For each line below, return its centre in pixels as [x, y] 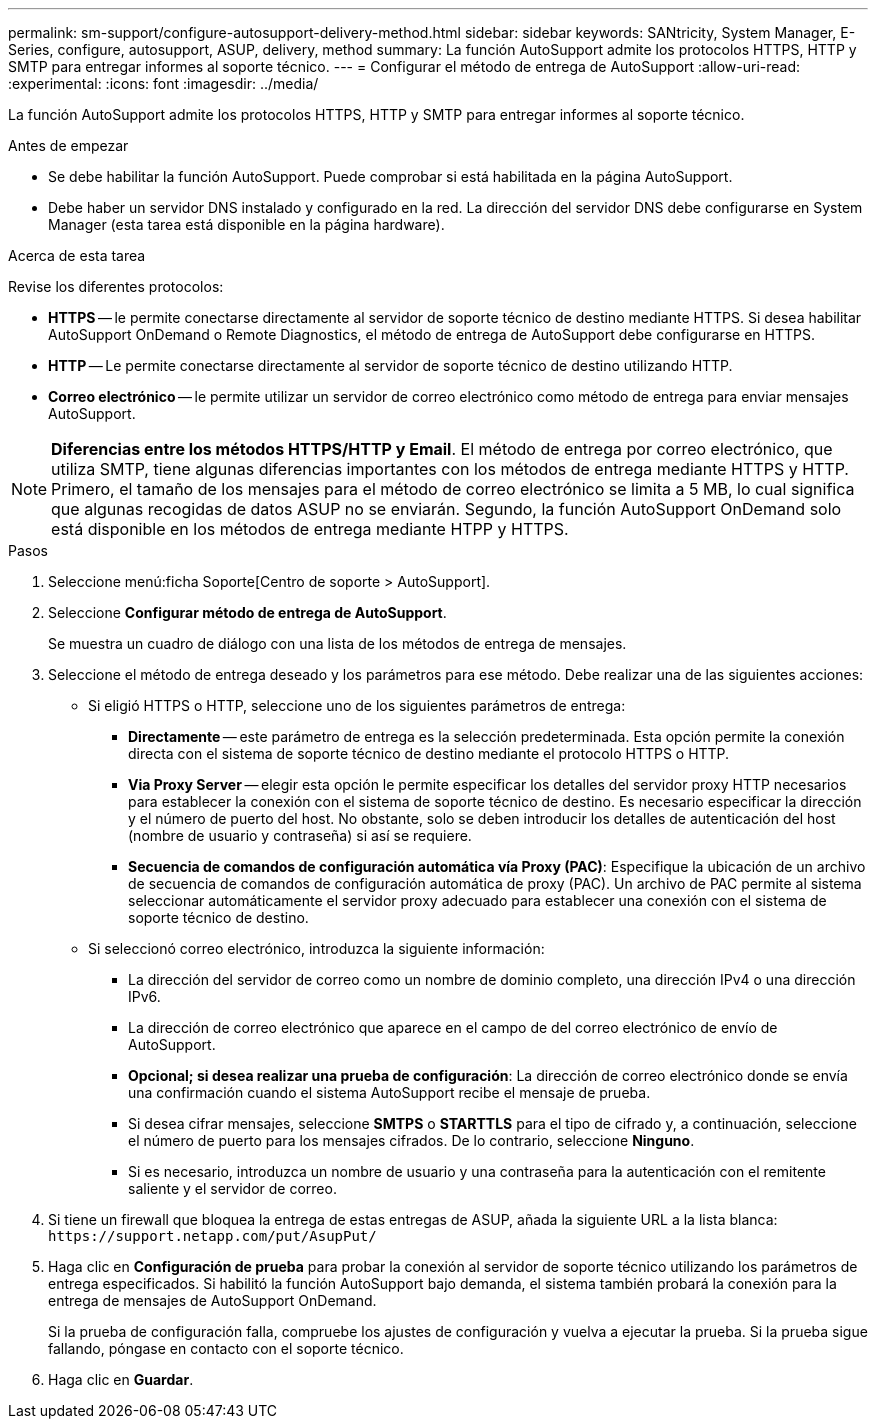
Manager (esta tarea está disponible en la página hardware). [246, 224]
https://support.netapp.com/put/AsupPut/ [212, 1236]
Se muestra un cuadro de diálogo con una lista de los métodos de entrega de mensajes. [337, 643]
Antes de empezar [68, 145]
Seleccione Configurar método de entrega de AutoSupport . [247, 612]
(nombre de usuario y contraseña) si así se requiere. [300, 835]
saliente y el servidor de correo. [232, 1188]
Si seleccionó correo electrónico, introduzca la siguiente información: [316, 948]
